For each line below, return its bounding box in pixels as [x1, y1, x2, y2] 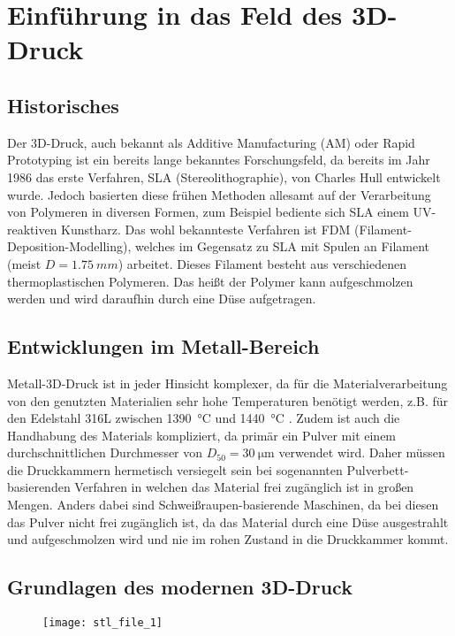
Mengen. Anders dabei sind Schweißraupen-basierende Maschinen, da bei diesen [7, 495, 439, 514]
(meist [7, 254, 42, 272]
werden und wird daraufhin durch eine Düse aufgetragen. [7, 289, 316, 308]
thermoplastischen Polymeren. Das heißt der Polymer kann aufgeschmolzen [7, 272, 413, 290]
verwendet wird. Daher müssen [278, 443, 445, 462]
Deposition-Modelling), [7, 237, 132, 256]
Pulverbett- [346, 460, 409, 479]
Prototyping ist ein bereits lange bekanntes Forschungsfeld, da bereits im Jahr [7, 150, 430, 169]
